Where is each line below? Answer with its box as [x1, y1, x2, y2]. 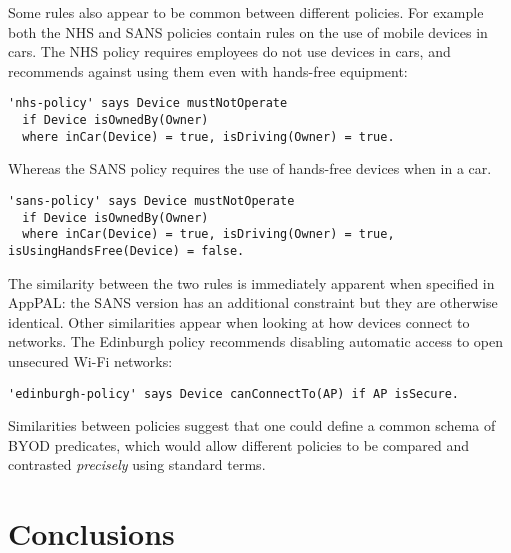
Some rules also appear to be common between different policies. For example [8, 2, 484, 22]
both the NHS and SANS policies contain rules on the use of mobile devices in [8, 21, 488, 42]
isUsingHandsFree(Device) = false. [8, 243, 245, 258]
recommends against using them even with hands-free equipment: [8, 60, 408, 81]
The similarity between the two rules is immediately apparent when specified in [8, 272, 495, 293]
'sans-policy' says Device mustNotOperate [8, 193, 295, 208]
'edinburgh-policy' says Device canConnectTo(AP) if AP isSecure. [8, 386, 460, 401]
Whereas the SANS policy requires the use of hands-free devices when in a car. [8, 158, 492, 179]
